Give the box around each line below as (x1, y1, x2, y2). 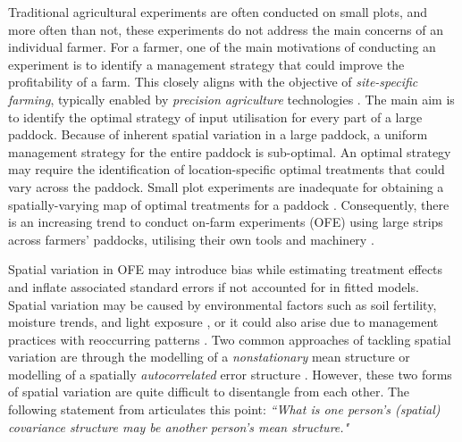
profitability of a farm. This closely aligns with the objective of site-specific (8, 72, 418, 91)
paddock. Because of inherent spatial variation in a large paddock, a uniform (8, 125, 428, 144)
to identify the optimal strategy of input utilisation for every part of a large (8, 107, 423, 126)
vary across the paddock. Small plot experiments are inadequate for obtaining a (8, 177, 444, 196)
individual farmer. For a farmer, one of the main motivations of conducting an (8, 38, 436, 56)
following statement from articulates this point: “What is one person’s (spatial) (8, 400, 441, 419)
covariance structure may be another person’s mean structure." (8, 417, 349, 436)
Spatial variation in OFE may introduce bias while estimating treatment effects (8, 260, 443, 279)
